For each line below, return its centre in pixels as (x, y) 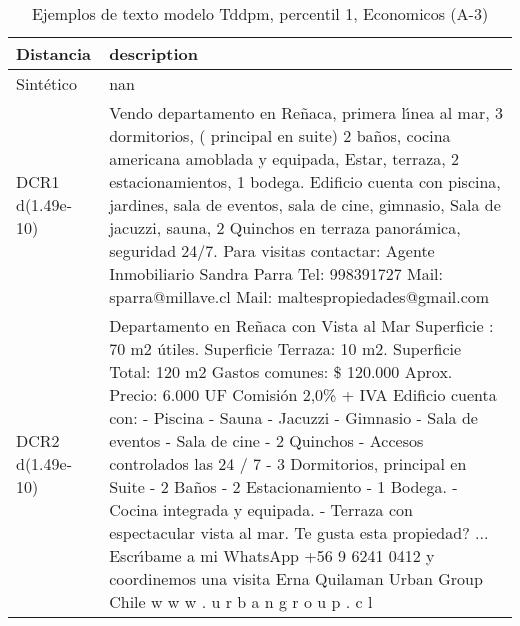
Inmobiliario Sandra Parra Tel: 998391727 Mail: (276, 273)
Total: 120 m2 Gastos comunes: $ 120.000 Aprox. (281, 371)
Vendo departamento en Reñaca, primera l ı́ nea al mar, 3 (306, 112)
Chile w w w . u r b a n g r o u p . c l (241, 601)
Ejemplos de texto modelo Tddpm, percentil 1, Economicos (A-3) (260, 13)
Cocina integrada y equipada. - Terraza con (261, 509)
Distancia (54, 53)
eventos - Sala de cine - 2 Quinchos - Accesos (266, 440)
